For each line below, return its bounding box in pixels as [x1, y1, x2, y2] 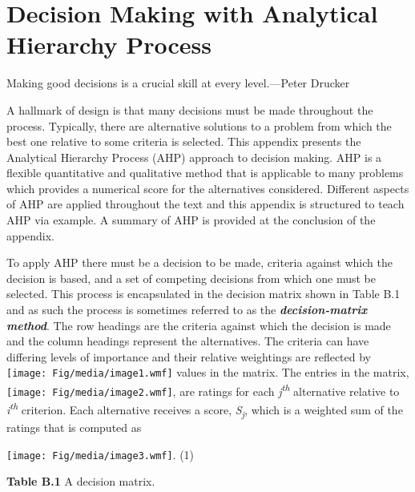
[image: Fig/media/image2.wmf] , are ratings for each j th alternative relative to [6, 381, 400, 399]
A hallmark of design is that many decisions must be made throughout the [6, 101, 373, 118]
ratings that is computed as [6, 419, 142, 436]
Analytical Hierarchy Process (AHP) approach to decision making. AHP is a [6, 148, 382, 165]
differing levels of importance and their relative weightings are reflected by [6, 348, 371, 365]
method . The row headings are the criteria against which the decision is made [6, 317, 391, 333]
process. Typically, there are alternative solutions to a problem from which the [6, 117, 392, 134]
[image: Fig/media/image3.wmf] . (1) [6, 446, 195, 462]
